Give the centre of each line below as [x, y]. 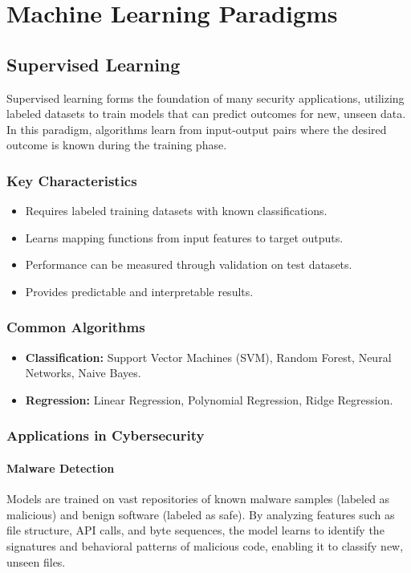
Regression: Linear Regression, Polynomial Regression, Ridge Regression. [209, 399]
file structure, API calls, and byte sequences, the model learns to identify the [195, 530]
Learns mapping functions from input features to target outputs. [184, 237]
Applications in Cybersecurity [106, 435]
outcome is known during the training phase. [117, 145]
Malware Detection [61, 467]
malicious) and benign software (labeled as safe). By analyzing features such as [201, 514]
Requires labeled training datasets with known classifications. [176, 211]
